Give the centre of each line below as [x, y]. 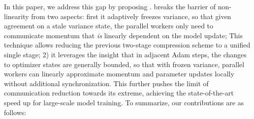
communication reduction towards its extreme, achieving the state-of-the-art [119, 93]
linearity [16, 16]
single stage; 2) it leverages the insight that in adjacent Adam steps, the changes [125, 54]
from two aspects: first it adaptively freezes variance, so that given [131, 16]
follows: [15, 112]
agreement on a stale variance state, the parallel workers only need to [109, 26]
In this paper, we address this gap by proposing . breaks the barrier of [110, 6]
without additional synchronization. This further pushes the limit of [106, 83]
